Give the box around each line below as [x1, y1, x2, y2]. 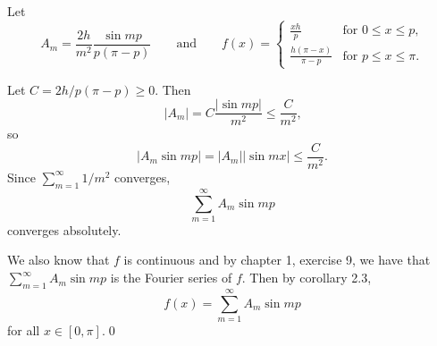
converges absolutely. [7, 220, 122, 239]
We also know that [7, 250, 110, 269]
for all [7, 321, 40, 339]
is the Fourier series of [110, 268, 232, 287]
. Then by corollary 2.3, [241, 268, 372, 287]
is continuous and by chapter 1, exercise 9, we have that [123, 250, 431, 269]
